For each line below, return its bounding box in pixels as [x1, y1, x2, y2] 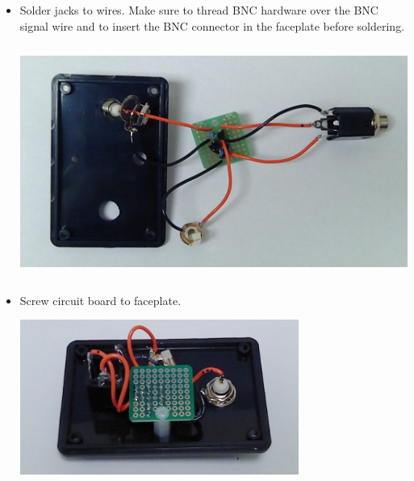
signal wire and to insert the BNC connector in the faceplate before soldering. [19, 17, 405, 34]
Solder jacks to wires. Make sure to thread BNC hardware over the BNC [19, 2, 378, 18]
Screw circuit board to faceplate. [19, 291, 182, 308]
